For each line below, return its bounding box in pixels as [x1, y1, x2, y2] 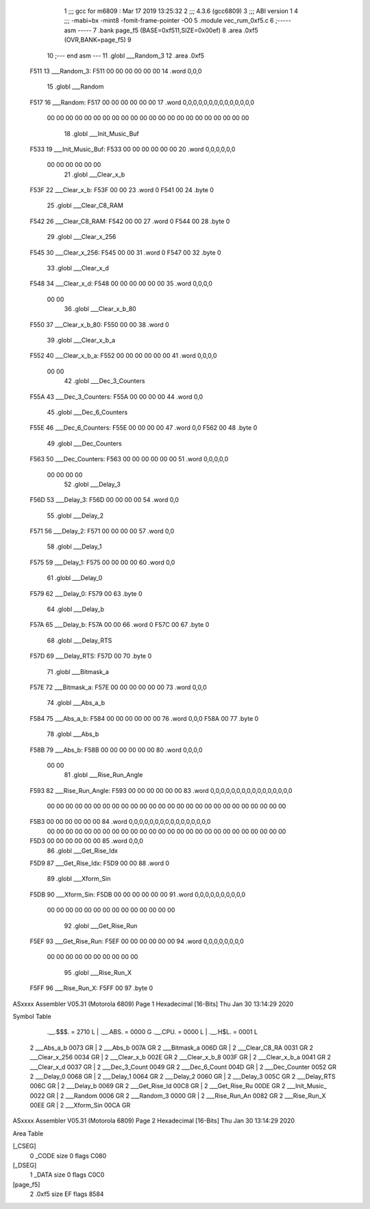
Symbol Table [12, 1012, 51, 1020]
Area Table [12, 1129, 44, 1138]
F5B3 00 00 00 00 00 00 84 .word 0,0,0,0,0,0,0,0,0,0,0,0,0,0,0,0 [29, 818, 211, 826]
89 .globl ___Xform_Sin [47, 875, 111, 883]
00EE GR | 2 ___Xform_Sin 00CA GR [29, 1101, 131, 1109]
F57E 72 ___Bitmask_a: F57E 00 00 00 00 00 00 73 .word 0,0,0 [29, 683, 207, 691]
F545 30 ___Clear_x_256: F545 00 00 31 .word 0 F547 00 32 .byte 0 [29, 248, 222, 257]
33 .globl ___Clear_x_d [47, 264, 110, 273]
